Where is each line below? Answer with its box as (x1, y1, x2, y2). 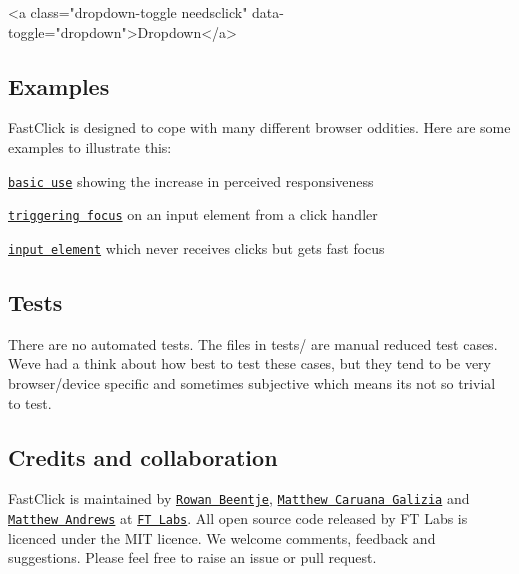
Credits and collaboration (8, 441, 278, 472)
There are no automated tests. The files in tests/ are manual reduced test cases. (8, 333, 498, 354)
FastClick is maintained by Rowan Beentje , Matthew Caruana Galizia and (8, 488, 470, 509)
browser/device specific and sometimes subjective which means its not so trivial (8, 372, 496, 393)
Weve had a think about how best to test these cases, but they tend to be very (8, 353, 491, 374)
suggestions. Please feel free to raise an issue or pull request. (8, 547, 377, 568)
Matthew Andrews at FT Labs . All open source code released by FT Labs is (8, 507, 468, 528)
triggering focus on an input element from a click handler (8, 204, 378, 225)
